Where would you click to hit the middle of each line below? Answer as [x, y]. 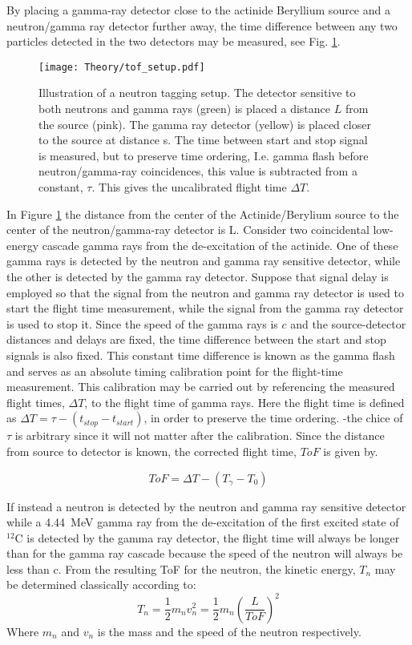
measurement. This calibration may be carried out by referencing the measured [201, 387]
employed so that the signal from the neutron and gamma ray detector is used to [205, 292]
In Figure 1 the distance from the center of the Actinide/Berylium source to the [203, 214]
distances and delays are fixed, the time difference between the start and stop [196, 339]
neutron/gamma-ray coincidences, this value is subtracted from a [198, 171]
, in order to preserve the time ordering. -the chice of [273, 418]
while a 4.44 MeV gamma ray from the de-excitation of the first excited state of [203, 522]
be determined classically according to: [101, 585]
